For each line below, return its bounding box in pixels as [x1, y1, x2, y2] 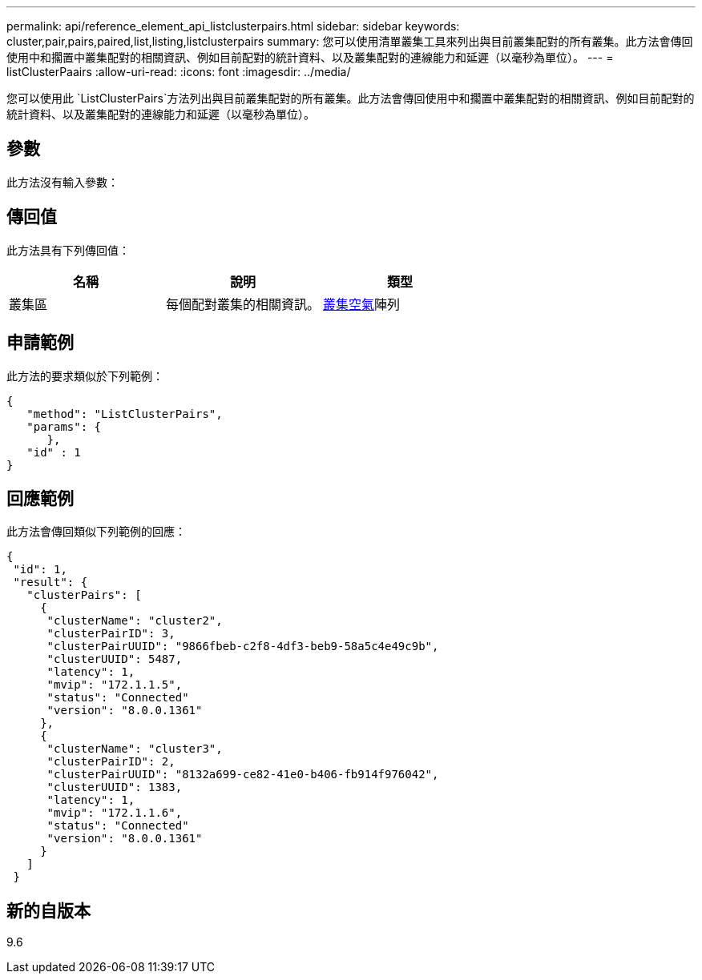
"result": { [13, 576, 88, 589]
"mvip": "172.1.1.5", [46, 678, 183, 692]
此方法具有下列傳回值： [6, 243, 130, 257]
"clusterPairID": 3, [46, 627, 175, 641]
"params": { [26, 420, 102, 433]
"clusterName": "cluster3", [46, 742, 223, 756]
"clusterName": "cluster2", [46, 614, 223, 628]
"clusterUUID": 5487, [46, 653, 183, 666]
